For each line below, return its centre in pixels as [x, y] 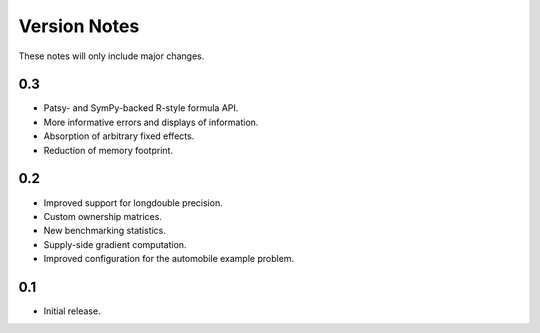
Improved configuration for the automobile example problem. [169, 259]
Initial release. [72, 311]
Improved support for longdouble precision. [133, 202]
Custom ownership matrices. [102, 216]
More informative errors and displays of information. [151, 122]
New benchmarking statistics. [105, 231]
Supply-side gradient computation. [115, 244]
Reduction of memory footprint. [108, 150]
